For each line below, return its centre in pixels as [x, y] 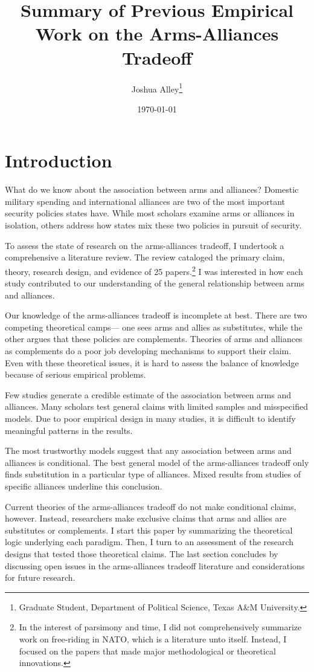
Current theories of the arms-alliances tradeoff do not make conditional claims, [151, 506]
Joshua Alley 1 [157, 88]
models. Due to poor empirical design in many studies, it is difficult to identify [150, 418]
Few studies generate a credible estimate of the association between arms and [148, 394]
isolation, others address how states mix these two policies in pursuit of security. [153, 225]
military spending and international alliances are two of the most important [145, 201]
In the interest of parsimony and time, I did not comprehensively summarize [160, 627]
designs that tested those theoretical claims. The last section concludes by [142, 553]
